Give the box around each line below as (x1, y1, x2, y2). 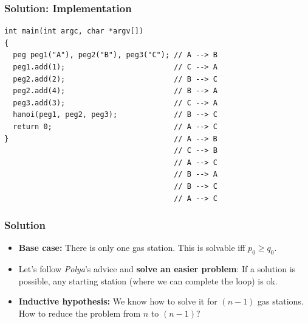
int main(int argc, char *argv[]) (4, 27, 144, 36)
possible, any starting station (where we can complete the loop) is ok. (18, 274, 278, 287)
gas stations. (258, 295, 304, 308)
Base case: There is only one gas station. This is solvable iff (18, 241, 245, 254)
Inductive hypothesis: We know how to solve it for (18, 295, 217, 308)
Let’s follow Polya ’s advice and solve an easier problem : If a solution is (18, 262, 296, 275)
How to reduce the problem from (18, 306, 141, 319)
